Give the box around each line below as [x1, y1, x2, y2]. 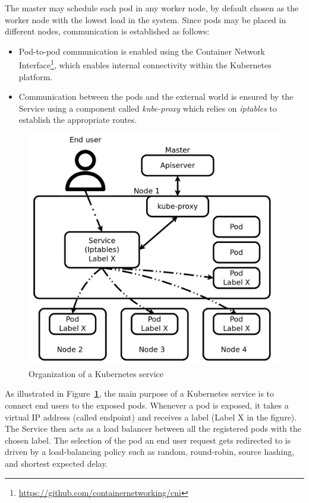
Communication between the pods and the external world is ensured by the [18, 90, 294, 103]
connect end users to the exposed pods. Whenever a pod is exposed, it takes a [5, 399, 289, 411]
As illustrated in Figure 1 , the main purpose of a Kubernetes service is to [5, 387, 275, 400]
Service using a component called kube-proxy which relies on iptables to [18, 102, 277, 114]
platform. [18, 70, 53, 83]
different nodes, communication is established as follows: [5, 25, 210, 37]
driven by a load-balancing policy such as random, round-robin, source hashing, [5, 445, 295, 458]
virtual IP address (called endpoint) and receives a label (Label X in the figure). [5, 410, 297, 423]
